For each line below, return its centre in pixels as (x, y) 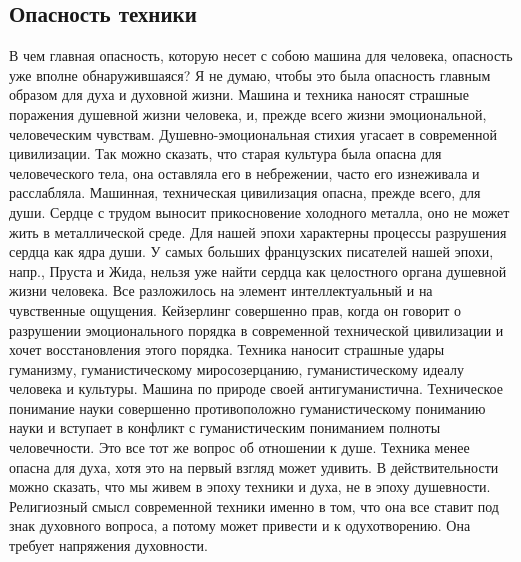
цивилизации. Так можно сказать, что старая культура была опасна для (225, 153)
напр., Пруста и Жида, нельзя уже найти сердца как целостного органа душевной (258, 270)
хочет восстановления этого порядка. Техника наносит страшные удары (227, 349)
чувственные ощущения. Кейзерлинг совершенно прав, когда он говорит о (235, 309)
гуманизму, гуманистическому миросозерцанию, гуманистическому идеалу (236, 368)
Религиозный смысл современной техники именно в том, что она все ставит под (254, 505)
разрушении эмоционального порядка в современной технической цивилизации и (256, 329)
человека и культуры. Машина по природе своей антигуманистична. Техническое (256, 388)
